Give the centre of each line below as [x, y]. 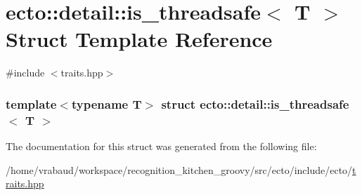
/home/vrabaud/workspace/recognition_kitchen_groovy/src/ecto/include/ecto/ [179, 169]
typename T [106, 103]
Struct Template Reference [139, 39]
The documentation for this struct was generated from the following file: [161, 146]
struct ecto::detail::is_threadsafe [255, 103]
